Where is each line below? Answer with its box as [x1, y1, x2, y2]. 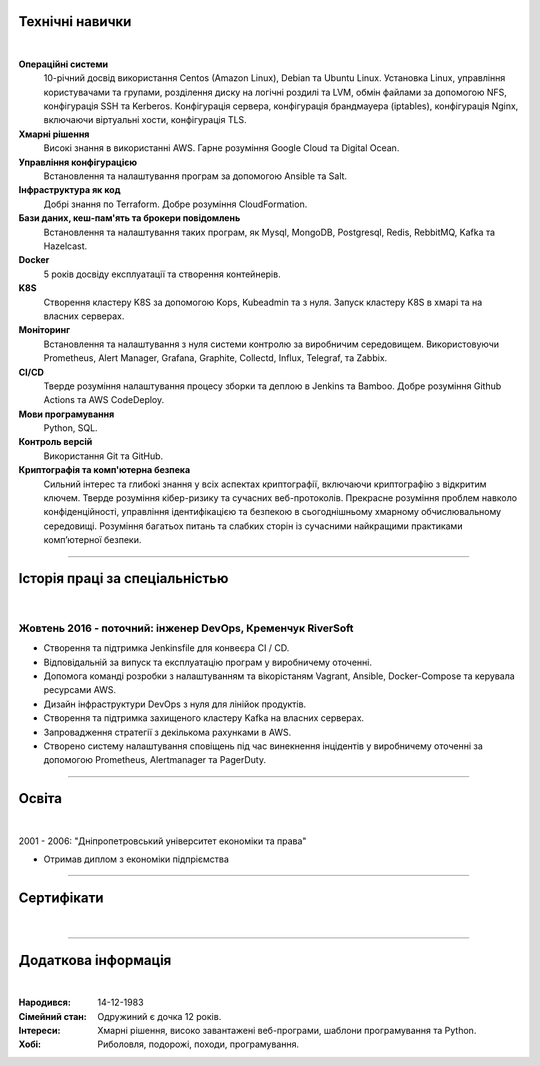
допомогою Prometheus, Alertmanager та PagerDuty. [43, 754, 267, 766]
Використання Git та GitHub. [43, 450, 164, 462]
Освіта [18, 790, 62, 807]
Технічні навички [18, 13, 132, 30]
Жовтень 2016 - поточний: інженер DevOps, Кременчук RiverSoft [18, 621, 354, 635]
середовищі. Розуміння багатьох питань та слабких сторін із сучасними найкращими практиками [43, 520, 463, 532]
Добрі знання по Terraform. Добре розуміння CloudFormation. [43, 198, 308, 210]
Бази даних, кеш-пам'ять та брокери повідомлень [18, 212, 241, 224]
